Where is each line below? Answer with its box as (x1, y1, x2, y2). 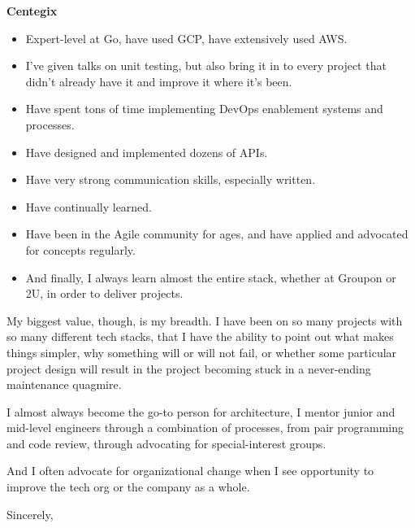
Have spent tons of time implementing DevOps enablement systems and (25, 100, 383, 117)
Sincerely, (6, 505, 54, 522)
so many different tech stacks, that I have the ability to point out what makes (6, 328, 394, 345)
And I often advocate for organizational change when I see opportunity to (6, 462, 374, 479)
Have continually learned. (25, 198, 153, 215)
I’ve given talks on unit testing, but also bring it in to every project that (25, 57, 387, 74)
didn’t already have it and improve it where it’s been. (25, 72, 292, 89)
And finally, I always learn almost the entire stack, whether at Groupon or (25, 268, 396, 286)
